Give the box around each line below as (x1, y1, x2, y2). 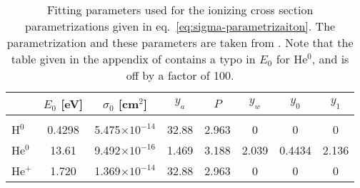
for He (276, 51, 308, 67)
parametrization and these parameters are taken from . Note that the (6, 34, 354, 51)
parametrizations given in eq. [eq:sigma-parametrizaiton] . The (25, 18, 336, 34)
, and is (311, 51, 349, 67)
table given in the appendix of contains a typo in (11, 51, 256, 67)
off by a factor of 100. (126, 67, 234, 83)
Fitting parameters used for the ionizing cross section (46, 1, 314, 18)
